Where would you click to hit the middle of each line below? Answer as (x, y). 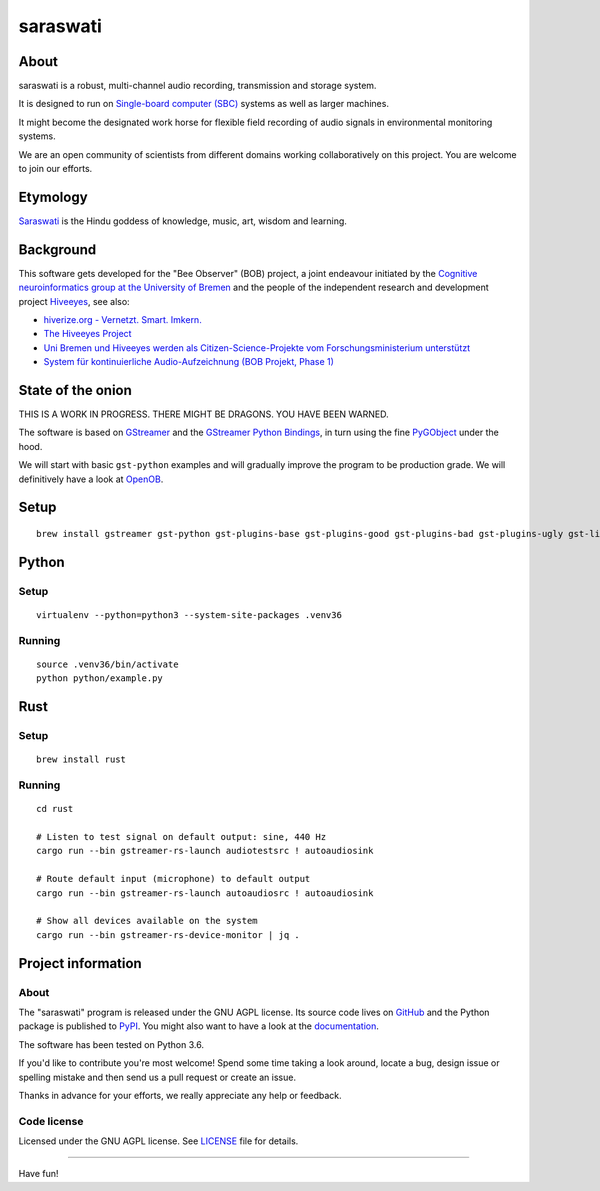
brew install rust (81, 759)
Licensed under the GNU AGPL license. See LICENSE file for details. (158, 1141)
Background (57, 249)
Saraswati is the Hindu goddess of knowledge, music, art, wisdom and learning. (182, 221)
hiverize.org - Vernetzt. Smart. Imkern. (122, 319)
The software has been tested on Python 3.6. (111, 1044)
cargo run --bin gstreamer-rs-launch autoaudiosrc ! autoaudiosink (205, 893)
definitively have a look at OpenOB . (91, 479)
